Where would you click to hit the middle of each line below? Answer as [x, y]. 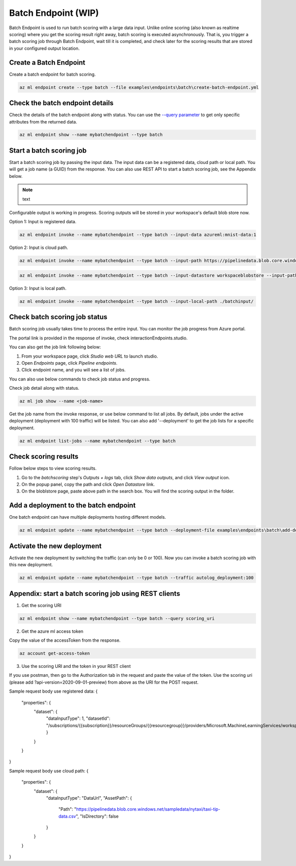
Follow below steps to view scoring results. [53, 468]
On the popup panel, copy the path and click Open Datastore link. [88, 485]
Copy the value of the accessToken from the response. [65, 640]
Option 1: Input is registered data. [43, 222]
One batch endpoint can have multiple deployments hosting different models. [88, 517]
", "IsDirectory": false [97, 816]
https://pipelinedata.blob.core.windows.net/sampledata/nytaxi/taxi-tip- [148, 809]
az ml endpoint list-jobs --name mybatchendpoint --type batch [98, 441]
